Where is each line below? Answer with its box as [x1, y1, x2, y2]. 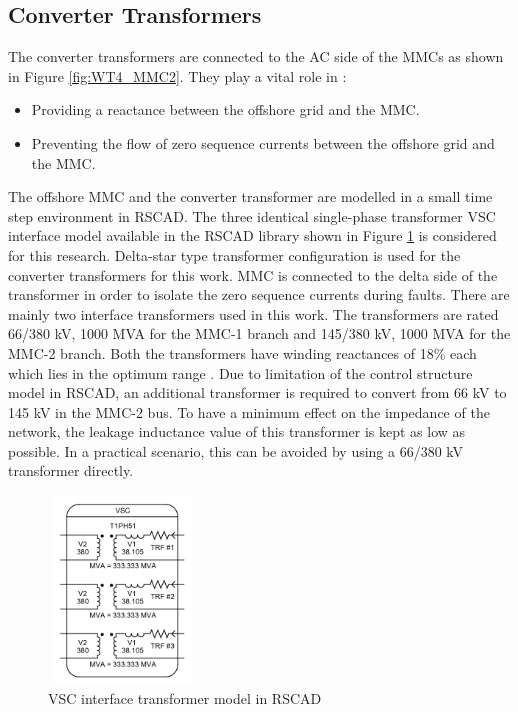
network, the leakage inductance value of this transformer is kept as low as [8, 421, 466, 442]
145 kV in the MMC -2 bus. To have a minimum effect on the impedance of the [8, 401, 490, 422]
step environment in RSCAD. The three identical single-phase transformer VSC [8, 205, 496, 226]
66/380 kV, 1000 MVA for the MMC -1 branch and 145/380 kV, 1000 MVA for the [8, 323, 511, 344]
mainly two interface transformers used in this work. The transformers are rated [8, 303, 499, 324]
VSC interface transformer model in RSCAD [48, 687, 322, 708]
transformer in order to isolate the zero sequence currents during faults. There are [8, 284, 510, 305]
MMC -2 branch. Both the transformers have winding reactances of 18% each [8, 342, 477, 363]
